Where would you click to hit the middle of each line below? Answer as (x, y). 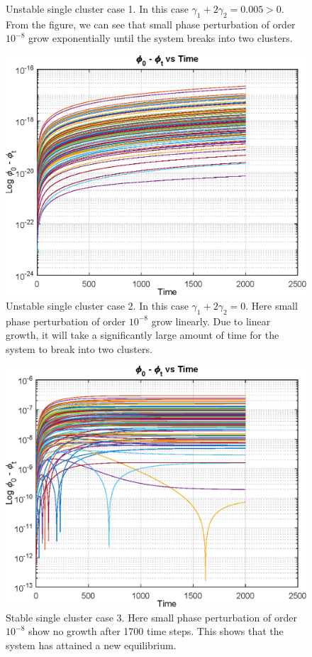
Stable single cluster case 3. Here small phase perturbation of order (151, 617)
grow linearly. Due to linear (211, 321)
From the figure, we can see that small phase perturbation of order (151, 24)
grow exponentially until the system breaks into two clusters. (160, 38)
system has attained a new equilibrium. (91, 645)
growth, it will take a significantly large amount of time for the (143, 335)
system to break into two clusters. (79, 348)
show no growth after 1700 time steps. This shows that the (156, 631)
